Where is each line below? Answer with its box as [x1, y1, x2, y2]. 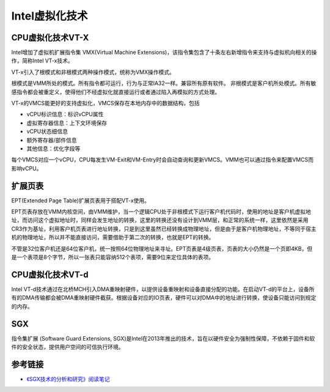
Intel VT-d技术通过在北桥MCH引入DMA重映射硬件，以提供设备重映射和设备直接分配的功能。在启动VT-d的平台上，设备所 [11, 285, 315, 293]
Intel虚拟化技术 [11, 9, 88, 23]
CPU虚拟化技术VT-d [11, 269, 89, 279]
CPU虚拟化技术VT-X [11, 32, 89, 43]
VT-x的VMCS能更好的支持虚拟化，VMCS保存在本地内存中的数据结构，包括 [11, 100, 200, 107]
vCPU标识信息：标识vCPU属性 [26, 111, 104, 118]
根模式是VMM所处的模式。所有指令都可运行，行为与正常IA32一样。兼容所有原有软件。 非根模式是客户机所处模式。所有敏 [11, 80, 317, 87]
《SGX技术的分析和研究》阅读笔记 [26, 375, 110, 382]
